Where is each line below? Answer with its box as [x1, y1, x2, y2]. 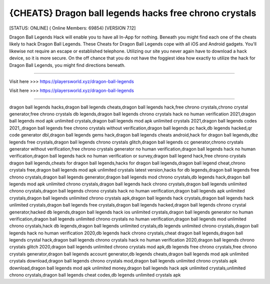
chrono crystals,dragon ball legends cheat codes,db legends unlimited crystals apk [9, 272, 181, 278]
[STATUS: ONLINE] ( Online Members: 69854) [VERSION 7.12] [9, 25, 136, 31]
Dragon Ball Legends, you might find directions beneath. [9, 62, 125, 68]
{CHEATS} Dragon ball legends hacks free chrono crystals [9, 7, 256, 18]
